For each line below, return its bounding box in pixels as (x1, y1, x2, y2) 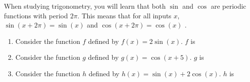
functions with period (4, 10, 68, 20)
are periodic (211, 1, 247, 11)
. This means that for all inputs (77, 10, 172, 20)
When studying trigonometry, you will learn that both (4, 1, 166, 11)
